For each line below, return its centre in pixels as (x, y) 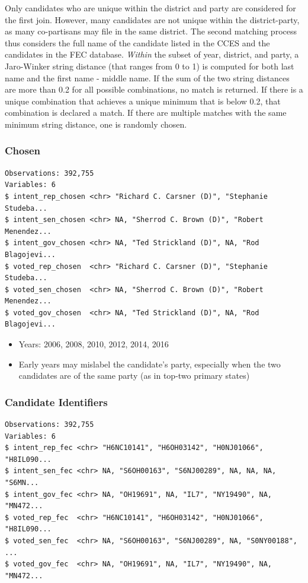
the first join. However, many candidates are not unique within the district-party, (152, 19)
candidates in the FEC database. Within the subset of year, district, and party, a (152, 54)
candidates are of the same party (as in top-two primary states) (134, 376)
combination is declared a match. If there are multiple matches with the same (146, 113)
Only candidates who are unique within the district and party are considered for (150, 8)
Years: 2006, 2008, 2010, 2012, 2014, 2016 (94, 344)
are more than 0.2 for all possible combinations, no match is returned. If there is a (154, 89)
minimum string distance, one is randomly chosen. (96, 124)
